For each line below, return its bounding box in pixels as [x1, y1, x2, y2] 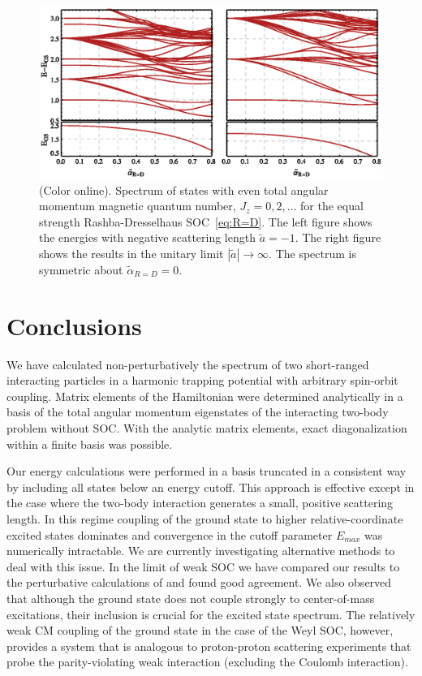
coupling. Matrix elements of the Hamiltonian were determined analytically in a [6, 387, 403, 404]
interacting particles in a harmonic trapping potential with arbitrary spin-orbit [6, 372, 398, 389]
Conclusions [6, 308, 142, 342]
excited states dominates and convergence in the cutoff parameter [6, 526, 333, 543]
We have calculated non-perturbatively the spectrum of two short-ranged [6, 355, 369, 372]
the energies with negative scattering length [39, 229, 256, 246]
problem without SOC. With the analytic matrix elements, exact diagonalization [6, 420, 407, 437]
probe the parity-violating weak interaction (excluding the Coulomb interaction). [6, 653, 408, 670]
